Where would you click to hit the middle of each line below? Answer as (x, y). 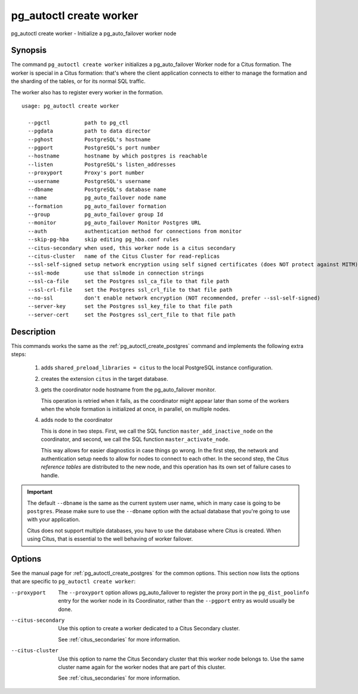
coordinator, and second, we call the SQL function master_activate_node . (135, 439)
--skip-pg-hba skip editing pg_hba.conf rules (103, 240)
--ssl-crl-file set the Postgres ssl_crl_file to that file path (130, 290)
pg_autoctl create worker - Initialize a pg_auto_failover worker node (94, 33)
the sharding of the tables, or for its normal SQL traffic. (78, 81)
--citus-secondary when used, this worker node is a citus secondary (132, 248)
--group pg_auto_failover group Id (95, 215)
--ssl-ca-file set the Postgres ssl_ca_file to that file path (129, 281)
